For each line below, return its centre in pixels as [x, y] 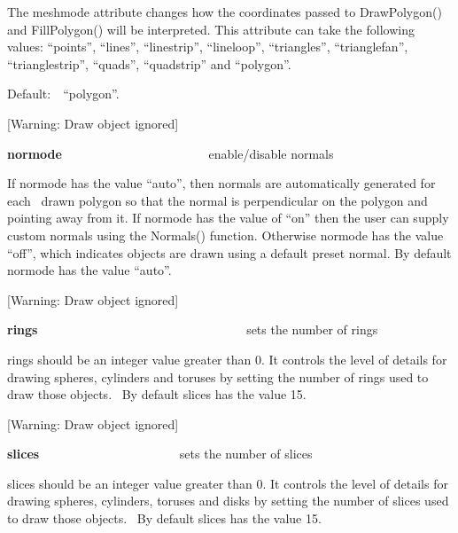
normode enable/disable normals [171, 153]
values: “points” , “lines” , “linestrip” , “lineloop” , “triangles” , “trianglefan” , [208, 47]
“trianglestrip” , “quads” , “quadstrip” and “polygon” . [149, 63]
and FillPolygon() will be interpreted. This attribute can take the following [211, 29]
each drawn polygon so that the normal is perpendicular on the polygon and [217, 200]
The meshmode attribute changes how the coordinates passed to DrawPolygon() [225, 12]
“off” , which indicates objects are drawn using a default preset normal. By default [229, 252]
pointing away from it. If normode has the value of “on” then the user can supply [228, 218]
